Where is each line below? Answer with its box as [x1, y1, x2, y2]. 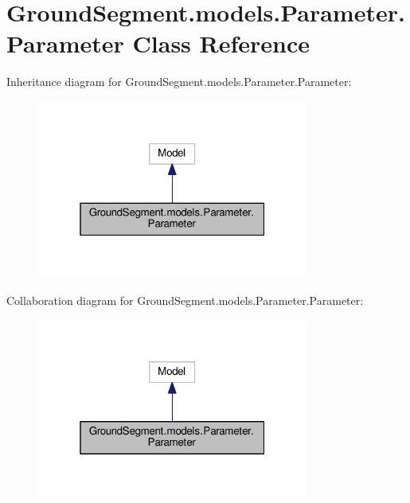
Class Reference [132, 27, 310, 60]
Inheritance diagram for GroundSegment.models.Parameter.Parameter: [6, 73, 352, 90]
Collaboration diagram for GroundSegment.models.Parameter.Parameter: [6, 291, 364, 308]
